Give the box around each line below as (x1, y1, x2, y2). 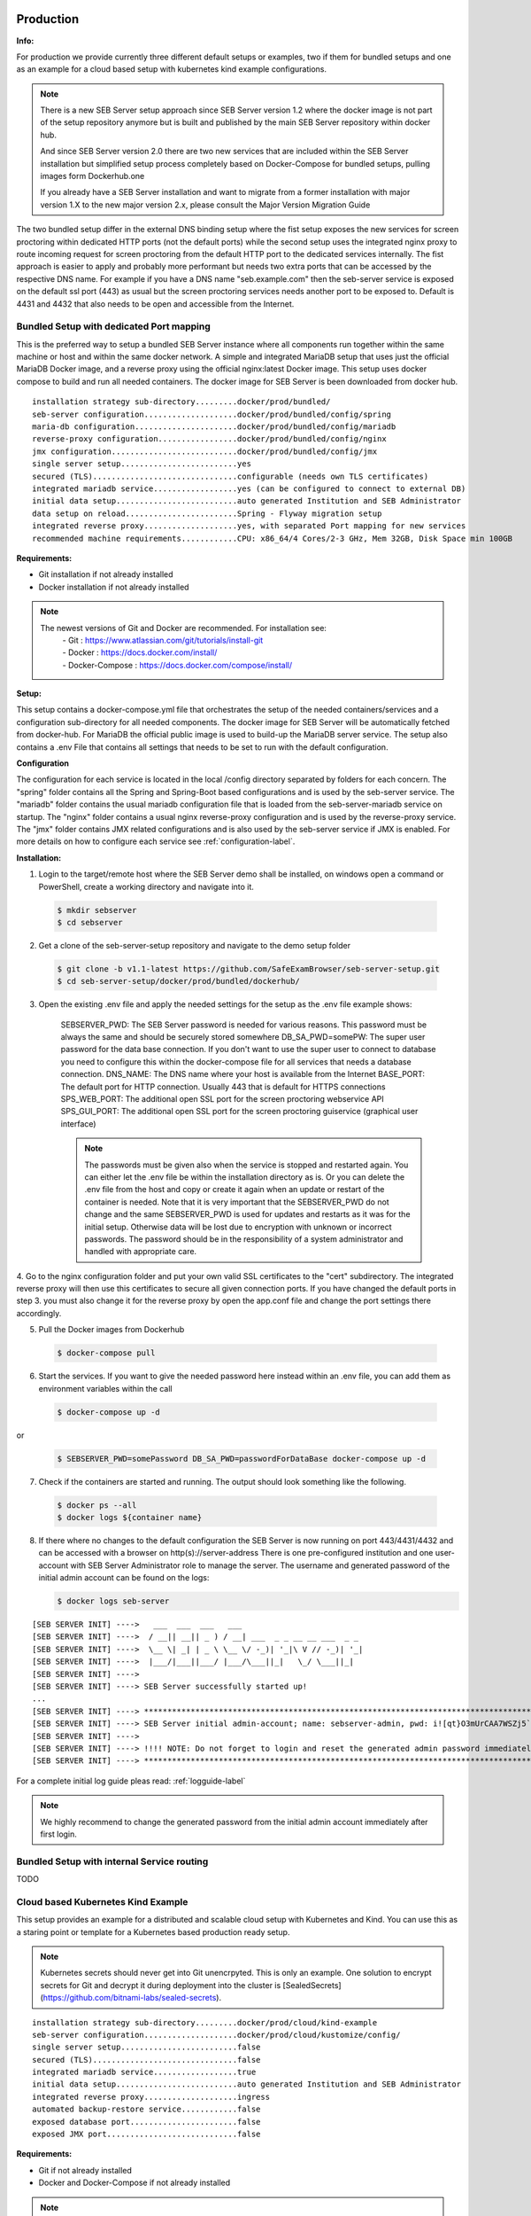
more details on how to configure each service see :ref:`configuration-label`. (16, 836, 296, 847)
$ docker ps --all (57, 1500, 137, 1510)
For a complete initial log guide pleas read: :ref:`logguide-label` (16, 1775, 246, 1786)
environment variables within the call (38, 1383, 173, 1393)
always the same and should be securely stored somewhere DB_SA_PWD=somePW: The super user (60, 1032, 426, 1042)
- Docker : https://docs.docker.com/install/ (62, 647, 218, 658)
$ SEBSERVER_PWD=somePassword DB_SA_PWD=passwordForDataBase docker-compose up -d (57, 1454, 427, 1463)
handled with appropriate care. (84, 1246, 197, 1257)
